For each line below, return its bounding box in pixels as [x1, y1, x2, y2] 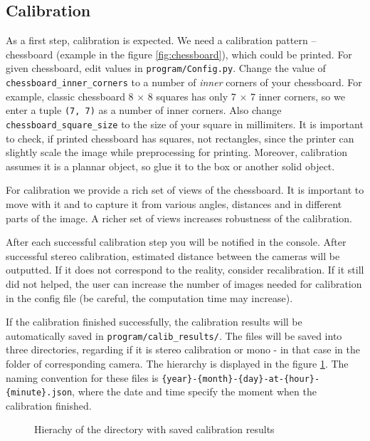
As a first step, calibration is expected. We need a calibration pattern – [6, 33, 317, 48]
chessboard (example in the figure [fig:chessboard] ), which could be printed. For [6, 46, 352, 61]
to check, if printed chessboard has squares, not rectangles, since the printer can [6, 130, 354, 145]
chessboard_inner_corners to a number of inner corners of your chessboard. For [6, 75, 362, 90]
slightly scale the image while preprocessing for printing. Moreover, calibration [6, 145, 348, 160]
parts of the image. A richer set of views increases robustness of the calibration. [6, 210, 352, 225]
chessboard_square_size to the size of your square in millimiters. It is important [6, 116, 364, 131]
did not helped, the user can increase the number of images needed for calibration [6, 276, 362, 291]
